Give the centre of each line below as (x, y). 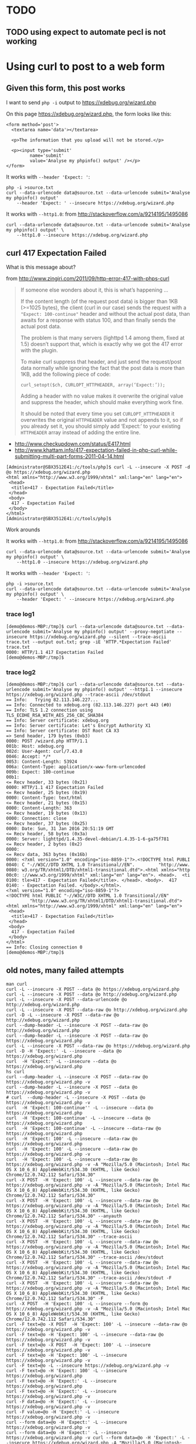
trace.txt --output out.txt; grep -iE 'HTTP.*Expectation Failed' (89, 642)
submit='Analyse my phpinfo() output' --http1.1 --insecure (107, 689)
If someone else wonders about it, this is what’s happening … (94, 290)
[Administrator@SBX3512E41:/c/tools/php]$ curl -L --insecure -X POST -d (98, 467)
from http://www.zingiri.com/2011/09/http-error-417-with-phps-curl (88, 279)
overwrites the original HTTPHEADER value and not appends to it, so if (102, 420)
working (21, 41)
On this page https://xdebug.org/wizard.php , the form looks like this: (89, 114)
